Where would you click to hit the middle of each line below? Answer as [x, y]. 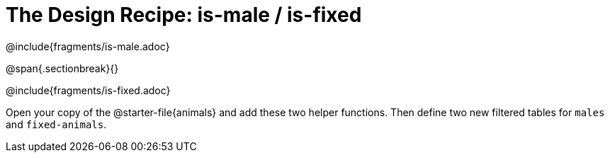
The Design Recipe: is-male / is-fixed [184, 15]
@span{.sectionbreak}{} [62, 68]
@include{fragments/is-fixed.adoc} [88, 90]
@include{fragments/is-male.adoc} [88, 46]
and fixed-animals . [56, 124]
